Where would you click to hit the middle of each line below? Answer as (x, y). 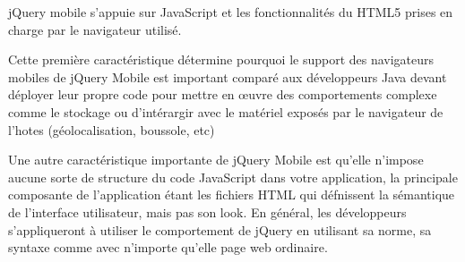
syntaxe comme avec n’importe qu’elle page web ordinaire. (168, 247)
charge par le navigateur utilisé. (95, 29)
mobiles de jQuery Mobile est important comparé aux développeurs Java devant (228, 76)
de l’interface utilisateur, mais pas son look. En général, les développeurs (207, 211)
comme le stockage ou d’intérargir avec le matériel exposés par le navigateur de (226, 111)
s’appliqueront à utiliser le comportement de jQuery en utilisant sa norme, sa (220, 229)
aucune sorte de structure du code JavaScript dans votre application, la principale (233, 177)
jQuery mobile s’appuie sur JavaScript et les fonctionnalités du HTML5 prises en (231, 12)
